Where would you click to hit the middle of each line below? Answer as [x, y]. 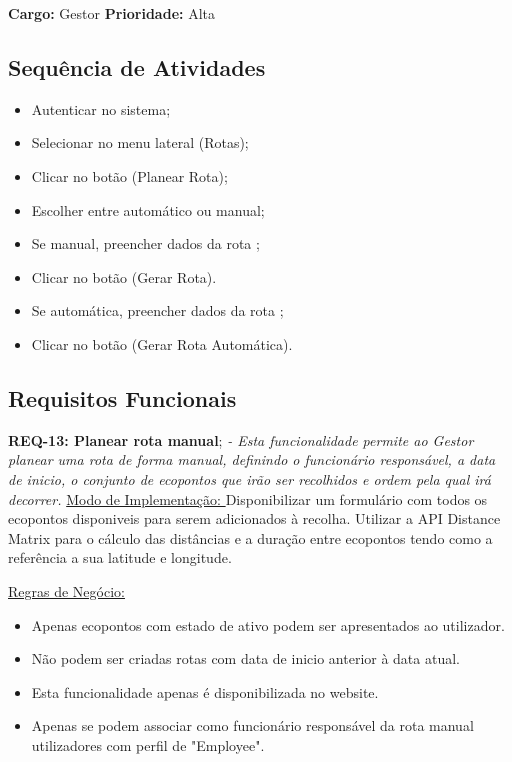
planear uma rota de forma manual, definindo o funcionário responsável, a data [252, 459]
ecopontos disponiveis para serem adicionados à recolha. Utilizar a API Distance [254, 518]
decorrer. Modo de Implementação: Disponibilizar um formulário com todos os [248, 498]
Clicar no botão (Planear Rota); [129, 175]
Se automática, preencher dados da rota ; [157, 310]
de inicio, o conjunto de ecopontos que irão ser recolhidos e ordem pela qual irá [249, 478]
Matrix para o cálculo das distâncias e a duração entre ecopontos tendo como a [250, 537]
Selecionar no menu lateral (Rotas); [140, 142]
